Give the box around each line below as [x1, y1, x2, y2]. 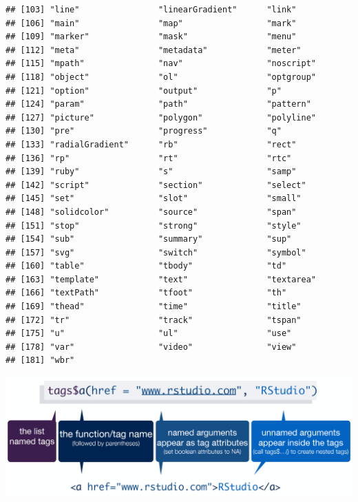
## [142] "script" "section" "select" [6, 180, 306, 190]
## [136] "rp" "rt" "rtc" [6, 153, 292, 163]
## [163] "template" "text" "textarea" [6, 274, 317, 284]
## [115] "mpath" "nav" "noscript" [6, 59, 317, 69]
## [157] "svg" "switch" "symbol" [6, 247, 306, 258]
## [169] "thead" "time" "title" [6, 302, 302, 312]
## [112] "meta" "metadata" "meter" [6, 45, 302, 55]
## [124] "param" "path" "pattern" [6, 99, 311, 109]
